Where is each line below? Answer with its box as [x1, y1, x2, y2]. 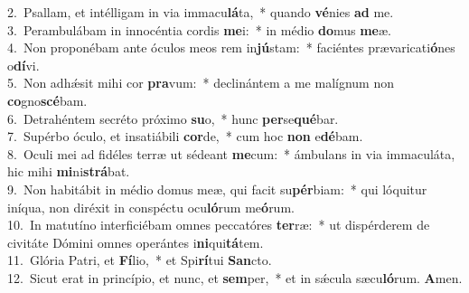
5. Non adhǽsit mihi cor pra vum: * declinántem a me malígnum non [7, 73, 395, 92]
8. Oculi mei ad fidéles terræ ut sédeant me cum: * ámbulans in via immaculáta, [7, 144, 455, 163]
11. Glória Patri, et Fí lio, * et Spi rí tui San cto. [7, 250, 272, 269]
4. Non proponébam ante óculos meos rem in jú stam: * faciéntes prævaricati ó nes [7, 38, 455, 57]
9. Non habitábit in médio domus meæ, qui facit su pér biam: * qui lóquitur [7, 179, 427, 198]
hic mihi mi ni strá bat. [7, 162, 130, 181]
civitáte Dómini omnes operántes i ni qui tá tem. [7, 232, 264, 251]
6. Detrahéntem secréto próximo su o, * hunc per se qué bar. [7, 109, 339, 128]
